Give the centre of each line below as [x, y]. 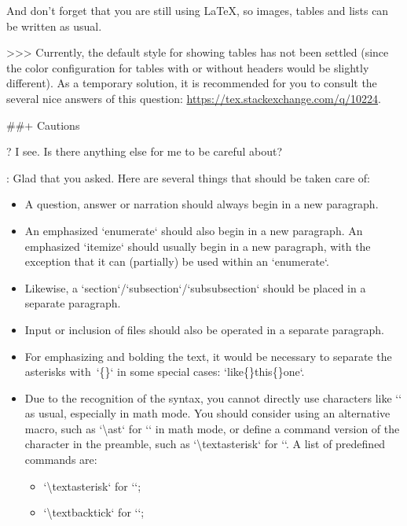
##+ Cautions [43, 125]
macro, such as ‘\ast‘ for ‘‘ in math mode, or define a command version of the [212, 428]
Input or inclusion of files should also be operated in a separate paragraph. [204, 329]
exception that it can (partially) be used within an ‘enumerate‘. [177, 261]
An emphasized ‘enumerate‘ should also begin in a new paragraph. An [194, 230]
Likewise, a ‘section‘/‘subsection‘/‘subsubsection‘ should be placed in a [195, 287]
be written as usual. [54, 26]
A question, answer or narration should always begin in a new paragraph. [202, 204]
